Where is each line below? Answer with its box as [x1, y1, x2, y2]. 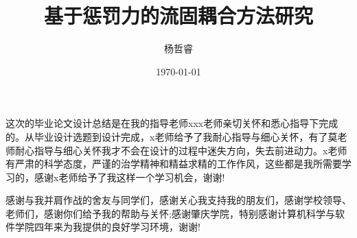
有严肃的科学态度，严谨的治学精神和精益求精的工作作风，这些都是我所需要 [5, 156, 342, 171]
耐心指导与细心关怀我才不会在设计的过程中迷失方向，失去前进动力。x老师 [14, 143, 347, 157]
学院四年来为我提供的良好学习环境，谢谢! [14, 219, 200, 234]
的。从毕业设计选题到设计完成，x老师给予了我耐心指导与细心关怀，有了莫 [5, 129, 338, 143]
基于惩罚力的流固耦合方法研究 [43, 1, 313, 29]
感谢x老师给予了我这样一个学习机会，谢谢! [34, 169, 225, 184]
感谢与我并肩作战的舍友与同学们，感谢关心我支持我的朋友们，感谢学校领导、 [5, 193, 352, 207]
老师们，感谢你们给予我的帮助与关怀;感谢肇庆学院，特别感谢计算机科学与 [5, 206, 335, 220]
